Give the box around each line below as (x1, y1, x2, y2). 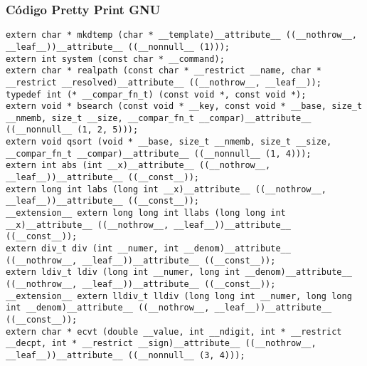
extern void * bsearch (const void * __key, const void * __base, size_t (6, 101, 363, 112)
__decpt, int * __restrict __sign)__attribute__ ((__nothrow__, (6, 338, 317, 349)
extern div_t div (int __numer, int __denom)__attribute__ (6, 244, 291, 254)
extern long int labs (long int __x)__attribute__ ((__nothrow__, (6, 184, 327, 194)
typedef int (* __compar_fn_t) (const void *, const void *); (6, 89, 307, 100)
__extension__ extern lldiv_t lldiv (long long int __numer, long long (6, 291, 352, 301)
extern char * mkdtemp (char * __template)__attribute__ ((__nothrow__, (6, 30, 357, 41)
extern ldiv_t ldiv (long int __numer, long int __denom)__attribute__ (6, 267, 352, 278)
